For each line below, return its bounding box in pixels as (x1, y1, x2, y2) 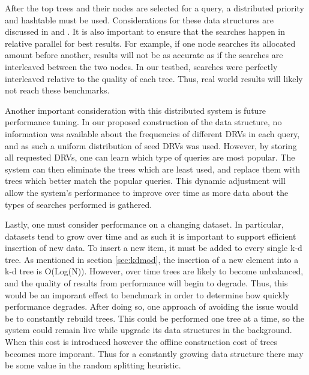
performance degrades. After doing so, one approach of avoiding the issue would (5, 300, 298, 313)
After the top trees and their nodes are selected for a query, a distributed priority (5, 2, 304, 14)
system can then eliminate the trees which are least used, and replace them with (5, 162, 300, 175)
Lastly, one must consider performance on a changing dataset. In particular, (5, 218, 284, 231)
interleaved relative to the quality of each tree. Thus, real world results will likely (5, 72, 303, 84)
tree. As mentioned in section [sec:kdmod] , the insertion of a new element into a (5, 253, 299, 265)
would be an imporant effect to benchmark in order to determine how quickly (5, 288, 290, 301)
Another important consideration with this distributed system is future (5, 104, 266, 116)
